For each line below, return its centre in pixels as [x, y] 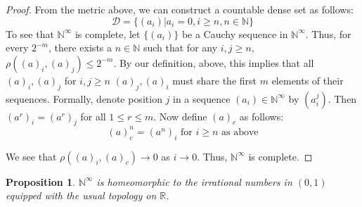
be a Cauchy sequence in [235, 33]
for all [93, 116]
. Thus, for [328, 33]
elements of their [308, 80]
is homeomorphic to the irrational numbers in [194, 181]
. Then [342, 98]
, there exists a [80, 48]
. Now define [180, 116]
